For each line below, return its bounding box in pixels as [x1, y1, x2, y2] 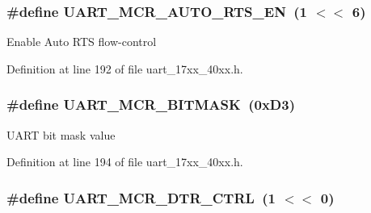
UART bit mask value [6, 126, 116, 143]
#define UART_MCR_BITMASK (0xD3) [6, 94, 295, 115]
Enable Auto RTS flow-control [6, 33, 157, 50]
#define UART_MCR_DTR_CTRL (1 [6, 187, 276, 207]
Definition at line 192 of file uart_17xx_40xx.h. [6, 60, 243, 77]
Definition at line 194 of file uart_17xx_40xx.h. [6, 153, 243, 170]
